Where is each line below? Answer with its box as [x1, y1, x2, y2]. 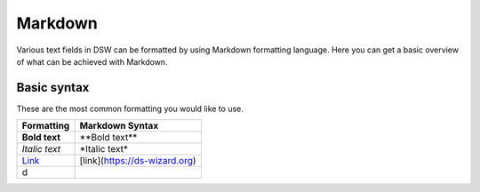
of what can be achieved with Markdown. [16, 56, 168, 67]
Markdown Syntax [79, 120, 159, 132]
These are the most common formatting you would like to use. [16, 103, 244, 114]
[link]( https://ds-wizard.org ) [79, 155, 196, 167]
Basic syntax [16, 80, 90, 95]
